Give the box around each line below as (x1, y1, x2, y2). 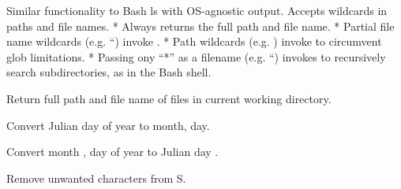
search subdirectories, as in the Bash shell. (6, 64, 212, 80)
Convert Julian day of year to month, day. (6, 117, 210, 133)
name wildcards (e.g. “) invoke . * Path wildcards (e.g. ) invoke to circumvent (6, 33, 382, 50)
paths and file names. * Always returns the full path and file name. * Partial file (6, 17, 395, 34)
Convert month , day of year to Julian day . (6, 143, 219, 160)
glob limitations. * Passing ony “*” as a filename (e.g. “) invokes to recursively (6, 48, 386, 65)
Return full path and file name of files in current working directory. (6, 90, 332, 106)
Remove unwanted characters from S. (6, 169, 186, 186)
